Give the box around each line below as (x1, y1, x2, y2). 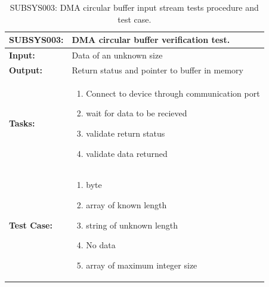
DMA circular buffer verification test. (72, 33, 230, 46)
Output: (9, 63, 42, 76)
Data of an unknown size (72, 49, 163, 61)
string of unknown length (86, 218, 178, 231)
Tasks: (9, 117, 35, 129)
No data (86, 239, 116, 251)
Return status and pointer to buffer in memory (72, 63, 243, 76)
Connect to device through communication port (86, 87, 260, 99)
